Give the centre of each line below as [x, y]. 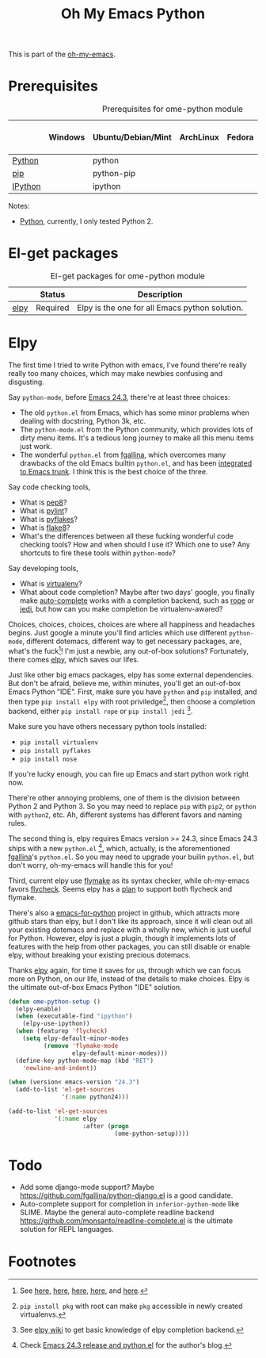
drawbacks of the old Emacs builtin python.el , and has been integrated [135, 463]
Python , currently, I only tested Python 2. [86, 221]
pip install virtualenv [59, 742]
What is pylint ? [44, 511]
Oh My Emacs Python [133, 14]
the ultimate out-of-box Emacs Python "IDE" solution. [95, 987]
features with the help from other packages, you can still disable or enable [129, 946]
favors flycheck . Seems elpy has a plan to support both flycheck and [120, 888]
